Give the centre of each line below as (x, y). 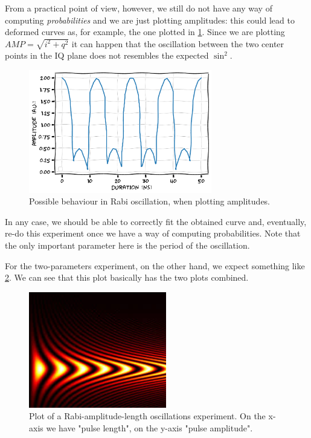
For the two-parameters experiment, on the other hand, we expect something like (155, 265)
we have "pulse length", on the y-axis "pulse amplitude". (149, 427)
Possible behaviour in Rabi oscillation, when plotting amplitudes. (150, 201)
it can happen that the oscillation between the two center (178, 43)
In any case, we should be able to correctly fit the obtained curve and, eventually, (156, 221)
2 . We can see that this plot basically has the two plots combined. (127, 277)
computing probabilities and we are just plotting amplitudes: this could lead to (150, 20)
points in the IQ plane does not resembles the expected (107, 55)
